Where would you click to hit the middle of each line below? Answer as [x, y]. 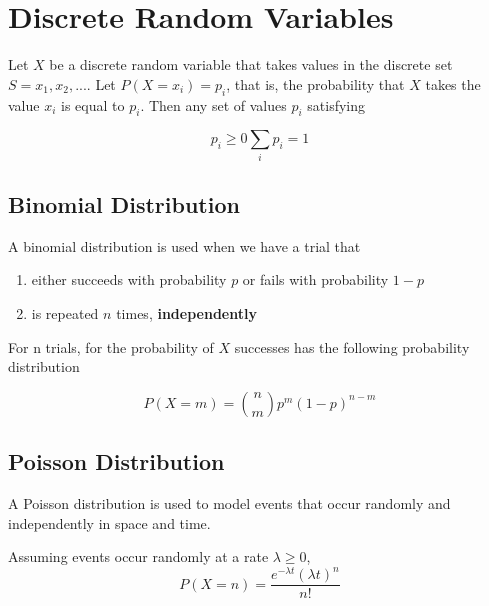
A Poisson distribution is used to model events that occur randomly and [229, 503]
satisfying [336, 104]
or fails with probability [315, 279]
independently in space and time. [109, 522]
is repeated [65, 313]
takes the [453, 83]
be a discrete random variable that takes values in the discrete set [251, 64]
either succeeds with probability [129, 279]
